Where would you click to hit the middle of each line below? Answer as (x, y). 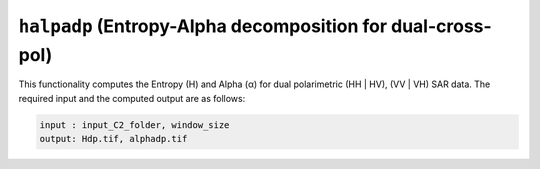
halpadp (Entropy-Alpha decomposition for (203, 26)
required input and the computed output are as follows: (132, 98)
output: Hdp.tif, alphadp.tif (113, 139)
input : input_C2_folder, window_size (134, 124)
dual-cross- (441, 26)
